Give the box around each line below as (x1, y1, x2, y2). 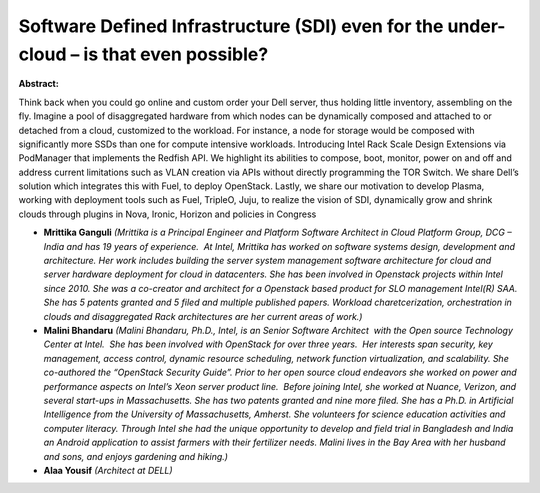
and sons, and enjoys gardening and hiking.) (43, 450, 229, 462)
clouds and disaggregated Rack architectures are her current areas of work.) (43, 310, 363, 322)
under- (446, 15, 506, 37)
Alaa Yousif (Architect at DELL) (43, 464, 174, 476)
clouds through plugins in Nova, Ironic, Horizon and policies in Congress (18, 208, 317, 220)
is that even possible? (83, 43, 269, 65)
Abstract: (18, 78, 59, 90)
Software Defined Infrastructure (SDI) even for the (18, 15, 444, 37)
